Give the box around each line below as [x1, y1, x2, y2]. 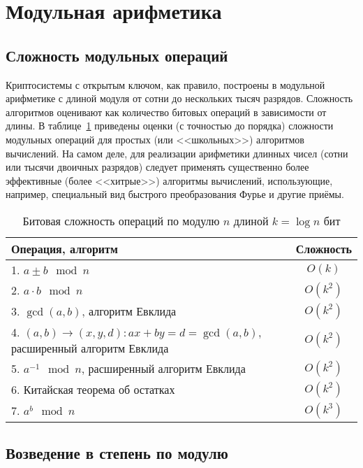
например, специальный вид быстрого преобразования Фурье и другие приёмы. [6, 187, 344, 201]
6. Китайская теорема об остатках [11, 381, 175, 398]
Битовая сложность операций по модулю [22, 212, 220, 229]
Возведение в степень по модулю [6, 442, 228, 464]
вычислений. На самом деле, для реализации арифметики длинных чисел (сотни [6, 146, 348, 160]
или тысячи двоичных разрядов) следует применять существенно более [6, 159, 309, 174]
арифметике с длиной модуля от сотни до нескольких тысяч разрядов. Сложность [6, 91, 353, 106]
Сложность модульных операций [6, 44, 228, 66]
